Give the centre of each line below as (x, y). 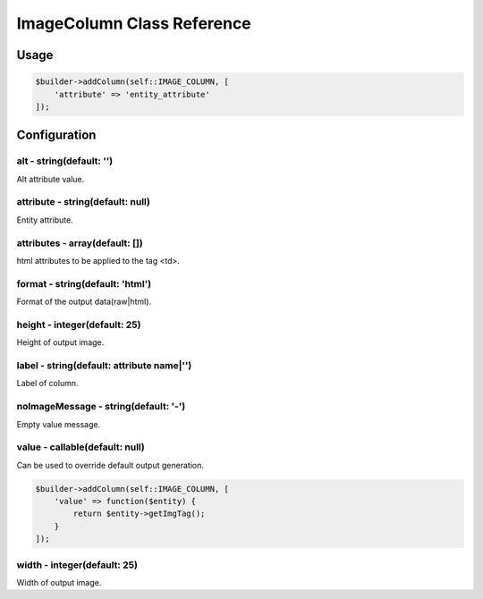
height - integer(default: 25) (79, 325)
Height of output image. (60, 342)
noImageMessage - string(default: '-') (101, 407)
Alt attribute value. (51, 179)
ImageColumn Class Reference (134, 23)
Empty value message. (59, 424)
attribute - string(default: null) (84, 202)
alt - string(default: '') (65, 161)
